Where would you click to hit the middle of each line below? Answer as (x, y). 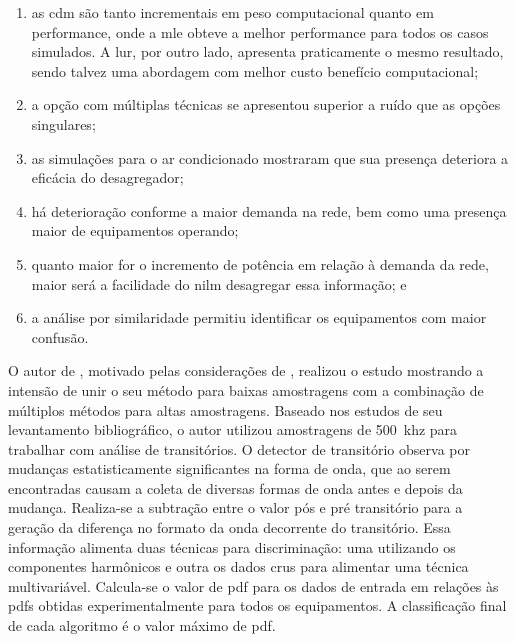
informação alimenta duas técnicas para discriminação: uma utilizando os (232, 546)
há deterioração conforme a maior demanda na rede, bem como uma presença (269, 210)
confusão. (60, 336)
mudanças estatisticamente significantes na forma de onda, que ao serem (229, 468)
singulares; (63, 123)
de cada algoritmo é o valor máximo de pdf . (142, 625)
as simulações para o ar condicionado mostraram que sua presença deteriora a (270, 157)
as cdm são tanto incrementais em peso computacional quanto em (232, 12)
